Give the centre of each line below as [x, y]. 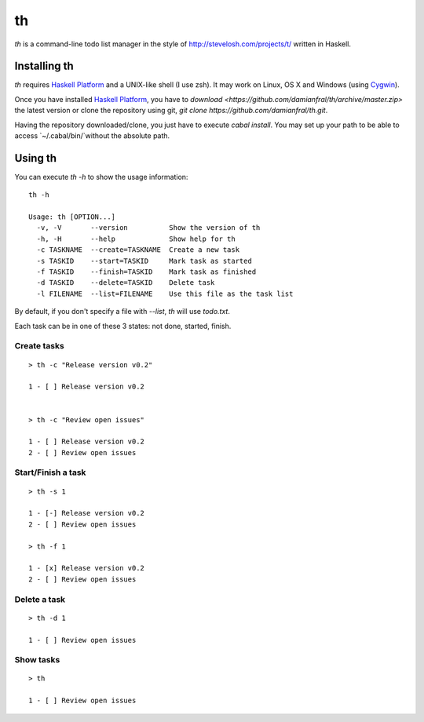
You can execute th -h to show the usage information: [101, 177]
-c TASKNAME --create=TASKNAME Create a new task [138, 250]
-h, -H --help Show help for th [136, 239]
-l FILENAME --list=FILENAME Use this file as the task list [165, 294]
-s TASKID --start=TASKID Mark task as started [144, 261]
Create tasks [39, 346]
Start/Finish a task [50, 472]
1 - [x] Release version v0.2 [87, 568]
